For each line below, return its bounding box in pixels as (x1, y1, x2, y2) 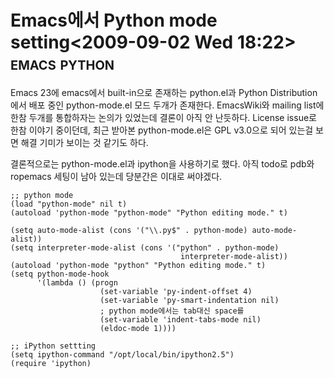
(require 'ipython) (10, 358, 92, 368)
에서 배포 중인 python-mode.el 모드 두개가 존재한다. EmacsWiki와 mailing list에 (10, 99, 325, 111)
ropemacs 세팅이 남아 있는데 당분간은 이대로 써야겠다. (10, 170, 223, 182)
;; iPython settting (10, 341, 97, 351)
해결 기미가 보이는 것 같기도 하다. (20, 136, 149, 148)
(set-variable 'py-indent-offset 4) (99, 286, 253, 296)
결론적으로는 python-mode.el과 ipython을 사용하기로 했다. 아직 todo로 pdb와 (10, 157, 315, 170)
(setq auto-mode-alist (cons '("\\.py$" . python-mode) (10, 225, 248, 235)
